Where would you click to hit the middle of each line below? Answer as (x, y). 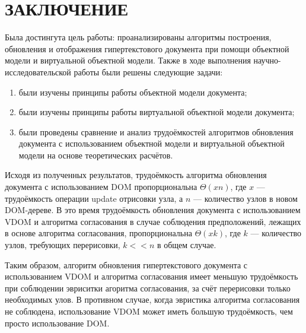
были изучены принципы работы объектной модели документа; (133, 92)
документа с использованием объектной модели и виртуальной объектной (152, 143)
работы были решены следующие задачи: (148, 72)
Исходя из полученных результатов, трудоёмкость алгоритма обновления (136, 175)
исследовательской (38, 72)
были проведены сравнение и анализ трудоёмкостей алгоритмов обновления (156, 131)
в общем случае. (187, 245)
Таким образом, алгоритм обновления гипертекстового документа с (126, 264)
